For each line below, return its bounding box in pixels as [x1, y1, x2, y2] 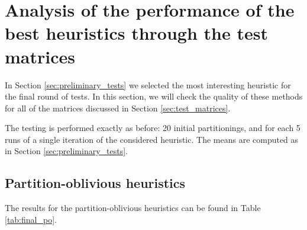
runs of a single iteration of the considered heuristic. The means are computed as [5, 133, 299, 145]
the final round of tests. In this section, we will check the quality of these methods [5, 90, 303, 103]
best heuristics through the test [5, 21, 268, 45]
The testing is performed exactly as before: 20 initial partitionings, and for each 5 [5, 122, 300, 134]
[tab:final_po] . [5, 213, 57, 225]
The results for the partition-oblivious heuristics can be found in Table [5, 202, 261, 214]
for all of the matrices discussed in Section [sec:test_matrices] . [5, 101, 231, 114]
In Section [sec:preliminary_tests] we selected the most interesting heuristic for [5, 78, 291, 91]
